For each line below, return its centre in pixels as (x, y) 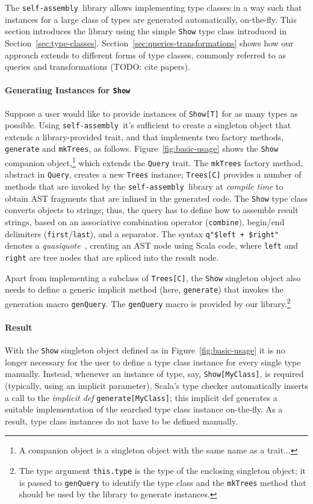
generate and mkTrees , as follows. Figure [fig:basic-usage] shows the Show (142, 148)
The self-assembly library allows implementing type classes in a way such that (153, 7)
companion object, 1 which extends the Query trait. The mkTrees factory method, (154, 162)
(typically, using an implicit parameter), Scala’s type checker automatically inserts (156, 385)
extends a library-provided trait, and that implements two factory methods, (144, 136)
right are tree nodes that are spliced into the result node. (112, 257)
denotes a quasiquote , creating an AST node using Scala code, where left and (151, 245)
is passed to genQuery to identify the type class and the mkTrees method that (163, 482)
